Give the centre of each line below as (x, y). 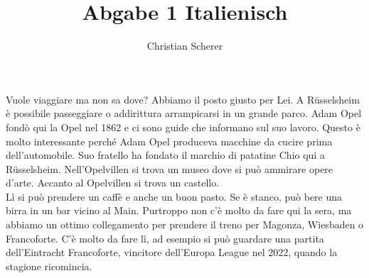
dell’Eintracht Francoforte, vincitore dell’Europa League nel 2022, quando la (172, 252)
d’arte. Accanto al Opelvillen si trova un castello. (113, 183)
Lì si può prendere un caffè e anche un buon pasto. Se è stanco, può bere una (174, 196)
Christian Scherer (185, 46)
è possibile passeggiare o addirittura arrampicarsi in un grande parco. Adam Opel (184, 113)
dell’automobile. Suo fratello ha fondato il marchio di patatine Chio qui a (165, 155)
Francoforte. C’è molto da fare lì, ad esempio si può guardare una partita (165, 238)
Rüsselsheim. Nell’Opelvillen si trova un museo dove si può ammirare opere (170, 168)
